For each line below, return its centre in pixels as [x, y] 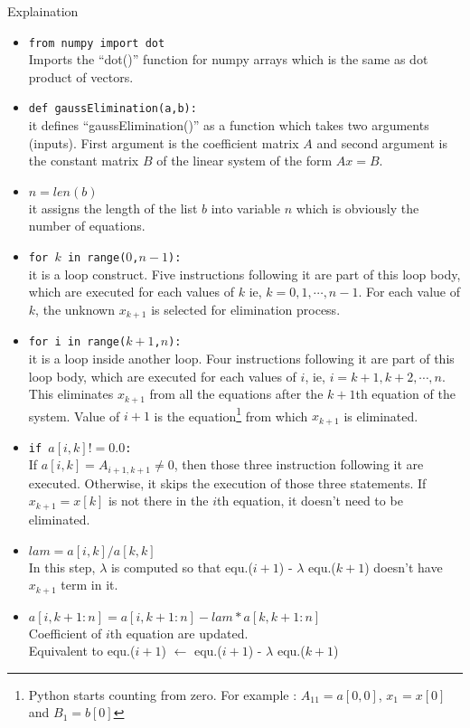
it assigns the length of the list [113, 208]
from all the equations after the [236, 394]
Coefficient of [65, 633]
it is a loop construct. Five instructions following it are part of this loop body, [244, 274]
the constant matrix [84, 161]
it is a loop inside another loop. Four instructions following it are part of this [241, 359]
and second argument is [382, 142]
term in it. [89, 585]
